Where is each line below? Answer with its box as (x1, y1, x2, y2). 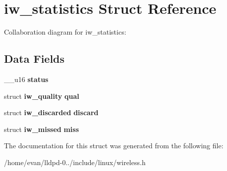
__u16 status (4, 74, 49, 84)
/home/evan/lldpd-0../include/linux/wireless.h (4, 157, 146, 167)
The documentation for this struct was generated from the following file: (4, 140, 224, 151)
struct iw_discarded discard (4, 107, 99, 118)
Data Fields (4, 51, 65, 66)
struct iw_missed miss (4, 124, 79, 134)
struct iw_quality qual (4, 90, 79, 101)
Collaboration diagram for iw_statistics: (4, 27, 126, 37)
